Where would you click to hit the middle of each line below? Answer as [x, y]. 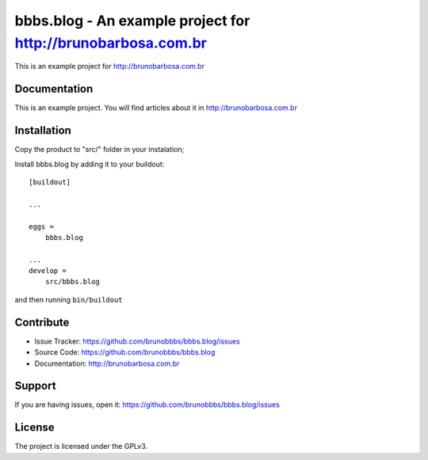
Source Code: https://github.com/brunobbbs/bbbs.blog [125, 352]
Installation [43, 131]
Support [35, 386]
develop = [48, 271]
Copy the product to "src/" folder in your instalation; [99, 150]
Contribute [42, 322]
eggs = [42, 226]
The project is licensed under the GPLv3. [81, 447]
